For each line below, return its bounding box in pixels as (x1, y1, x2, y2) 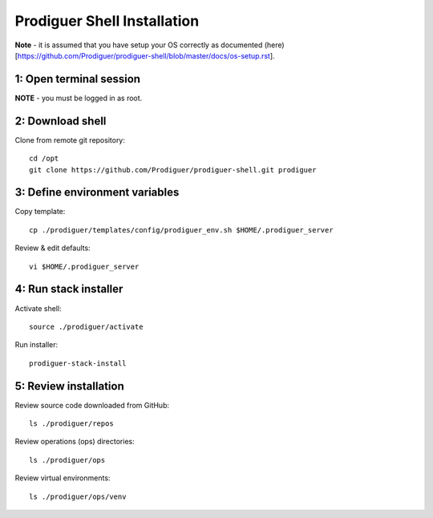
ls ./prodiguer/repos (29, 419, 114, 428)
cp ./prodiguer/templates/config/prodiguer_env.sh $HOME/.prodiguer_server (29, 225, 334, 234)
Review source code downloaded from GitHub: (14, 400, 170, 410)
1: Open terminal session (14, 72, 140, 86)
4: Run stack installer (14, 282, 123, 296)
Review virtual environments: (14, 473, 111, 483)
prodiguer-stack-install (29, 358, 127, 368)
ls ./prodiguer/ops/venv (29, 492, 127, 501)
